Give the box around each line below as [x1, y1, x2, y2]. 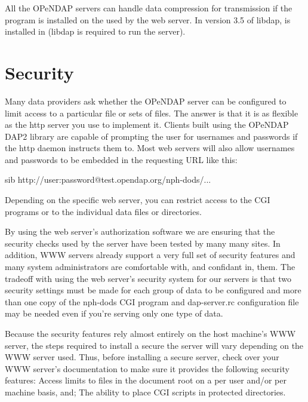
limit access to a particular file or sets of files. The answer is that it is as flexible [5, 106, 298, 119]
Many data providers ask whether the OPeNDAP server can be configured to [5, 94, 287, 107]
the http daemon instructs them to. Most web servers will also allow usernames [5, 142, 295, 154]
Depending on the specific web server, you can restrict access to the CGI [5, 194, 270, 206]
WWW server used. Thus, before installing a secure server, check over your [5, 351, 279, 363]
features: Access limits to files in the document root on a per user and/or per [5, 374, 287, 386]
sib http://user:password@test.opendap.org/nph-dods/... [5, 173, 211, 186]
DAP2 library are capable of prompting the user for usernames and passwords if [5, 130, 298, 142]
